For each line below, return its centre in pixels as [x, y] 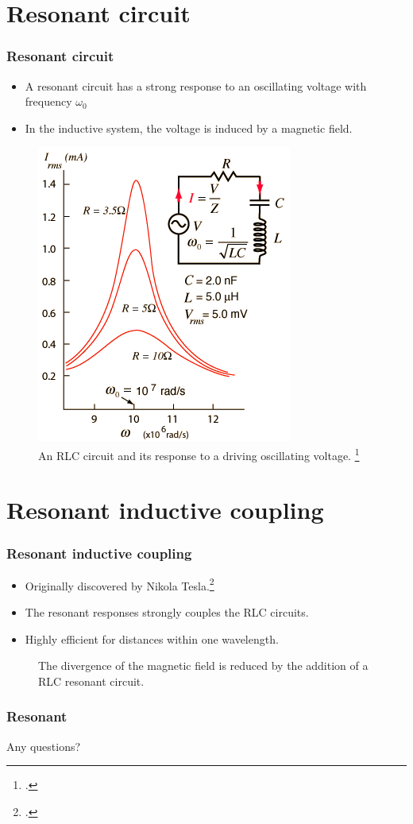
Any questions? [44, 746]
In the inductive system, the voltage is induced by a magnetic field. [189, 128]
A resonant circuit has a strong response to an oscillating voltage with [196, 85]
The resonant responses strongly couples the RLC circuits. [167, 612]
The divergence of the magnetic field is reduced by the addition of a [203, 665]
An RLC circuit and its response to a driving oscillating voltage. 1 [199, 454]
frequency [48, 101]
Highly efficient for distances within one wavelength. [152, 638]
